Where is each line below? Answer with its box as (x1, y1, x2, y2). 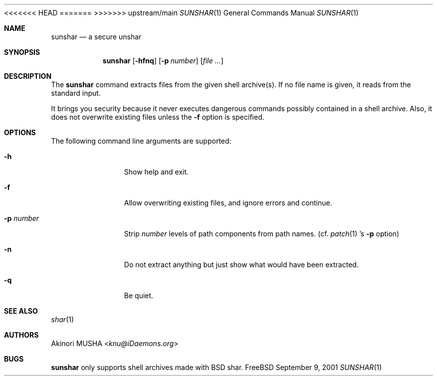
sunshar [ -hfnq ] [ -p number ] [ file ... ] (102, 56, 223, 65)
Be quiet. (124, 291, 154, 300)
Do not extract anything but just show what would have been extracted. (124, 260, 359, 269)
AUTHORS (4, 331, 39, 339)
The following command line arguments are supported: (51, 137, 231, 145)
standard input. (51, 89, 101, 97)
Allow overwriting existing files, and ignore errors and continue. (124, 198, 332, 207)
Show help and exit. (124, 168, 189, 176)
